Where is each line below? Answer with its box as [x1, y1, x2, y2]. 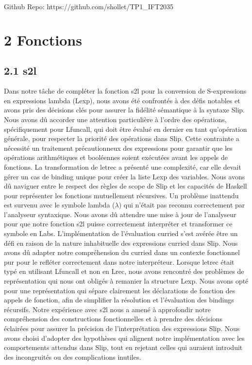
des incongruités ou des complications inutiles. [4, 351, 141, 362]
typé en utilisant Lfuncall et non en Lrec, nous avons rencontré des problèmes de [4, 266, 244, 276]
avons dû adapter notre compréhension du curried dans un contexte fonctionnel [4, 247, 240, 257]
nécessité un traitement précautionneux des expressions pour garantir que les [4, 143, 233, 153]
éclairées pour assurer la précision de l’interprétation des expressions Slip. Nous [4, 323, 240, 333]
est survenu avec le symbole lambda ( [4, 200, 115, 210]
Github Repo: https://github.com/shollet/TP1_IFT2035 [4, 1, 173, 11]
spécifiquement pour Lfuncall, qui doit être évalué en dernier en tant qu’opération [4, 124, 247, 134]
